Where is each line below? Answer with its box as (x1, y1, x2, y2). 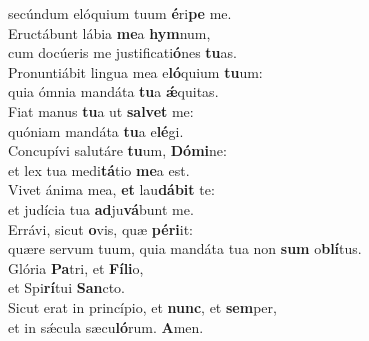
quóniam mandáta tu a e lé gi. (8, 120, 184, 141)
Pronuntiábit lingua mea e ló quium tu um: (8, 61, 263, 82)
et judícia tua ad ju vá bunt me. (8, 198, 194, 219)
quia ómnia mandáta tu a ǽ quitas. (8, 81, 219, 102)
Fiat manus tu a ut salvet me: (8, 100, 194, 121)
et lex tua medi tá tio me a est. (8, 159, 190, 180)
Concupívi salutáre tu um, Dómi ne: (8, 140, 227, 161)
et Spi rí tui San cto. (8, 277, 125, 298)
